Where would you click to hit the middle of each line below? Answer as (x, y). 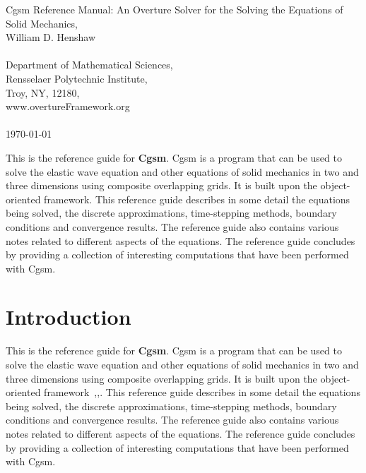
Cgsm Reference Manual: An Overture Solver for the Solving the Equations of (175, 9)
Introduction (69, 317)
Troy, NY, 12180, (43, 92)
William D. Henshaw (51, 37)
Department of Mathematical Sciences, (89, 65)
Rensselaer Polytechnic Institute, (77, 78)
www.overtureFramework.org (68, 106)
